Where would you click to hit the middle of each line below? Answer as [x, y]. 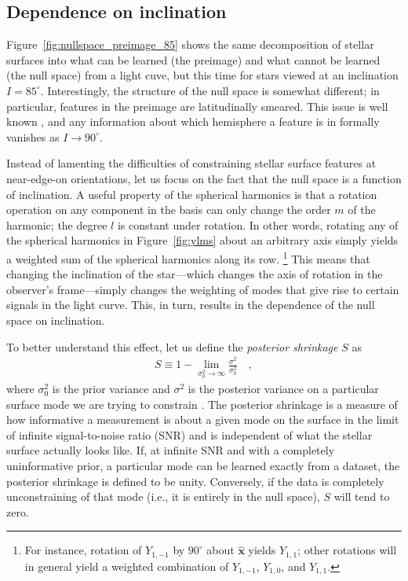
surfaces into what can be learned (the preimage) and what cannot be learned [193, 59]
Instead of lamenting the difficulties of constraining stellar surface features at [191, 163]
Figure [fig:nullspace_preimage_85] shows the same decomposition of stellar [190, 44]
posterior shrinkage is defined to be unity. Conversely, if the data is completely [195, 481]
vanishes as [33, 136]
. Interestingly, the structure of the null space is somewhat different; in [210, 90]
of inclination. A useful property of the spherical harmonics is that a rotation [192, 194]
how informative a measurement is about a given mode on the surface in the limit [203, 419]
